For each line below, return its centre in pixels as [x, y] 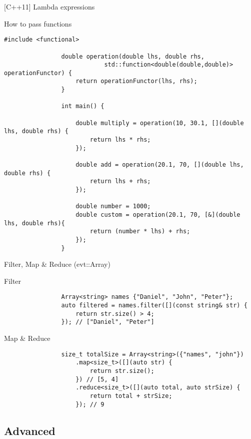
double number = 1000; [113, 206]
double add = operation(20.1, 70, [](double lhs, [160, 165]
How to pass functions [38, 23]
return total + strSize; [131, 396]
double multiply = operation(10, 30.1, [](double [160, 123]
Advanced [30, 430]
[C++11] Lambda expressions [49, 7]
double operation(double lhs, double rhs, [133, 56]
